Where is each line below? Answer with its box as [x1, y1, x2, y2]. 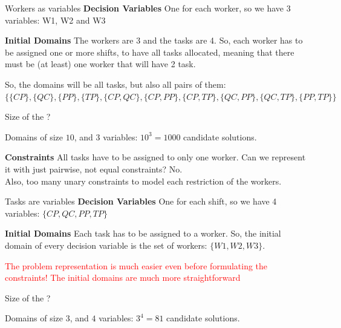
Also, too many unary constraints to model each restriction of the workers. [5, 174, 282, 187]
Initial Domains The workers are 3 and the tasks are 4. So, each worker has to [5, 34, 303, 47]
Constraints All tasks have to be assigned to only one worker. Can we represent [5, 151, 306, 163]
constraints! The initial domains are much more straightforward [5, 271, 241, 284]
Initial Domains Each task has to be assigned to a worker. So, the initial [5, 227, 281, 240]
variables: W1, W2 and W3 [5, 13, 106, 26]
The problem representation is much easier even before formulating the [5, 259, 268, 272]
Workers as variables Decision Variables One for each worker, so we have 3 [5, 2, 291, 14]
